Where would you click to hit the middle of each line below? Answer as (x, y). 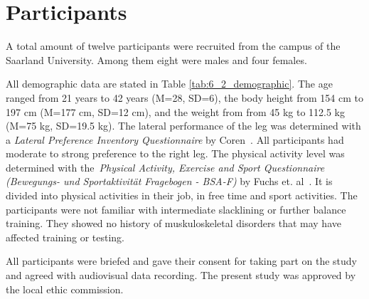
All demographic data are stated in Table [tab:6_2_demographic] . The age (169, 84)
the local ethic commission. (65, 289)
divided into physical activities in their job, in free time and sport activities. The (182, 195)
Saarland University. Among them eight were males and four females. (156, 59)
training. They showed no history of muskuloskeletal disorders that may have (173, 223)
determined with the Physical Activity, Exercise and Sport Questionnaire (165, 167)
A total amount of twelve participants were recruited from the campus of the (173, 46)
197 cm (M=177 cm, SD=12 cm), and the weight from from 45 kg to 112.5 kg (176, 111)
